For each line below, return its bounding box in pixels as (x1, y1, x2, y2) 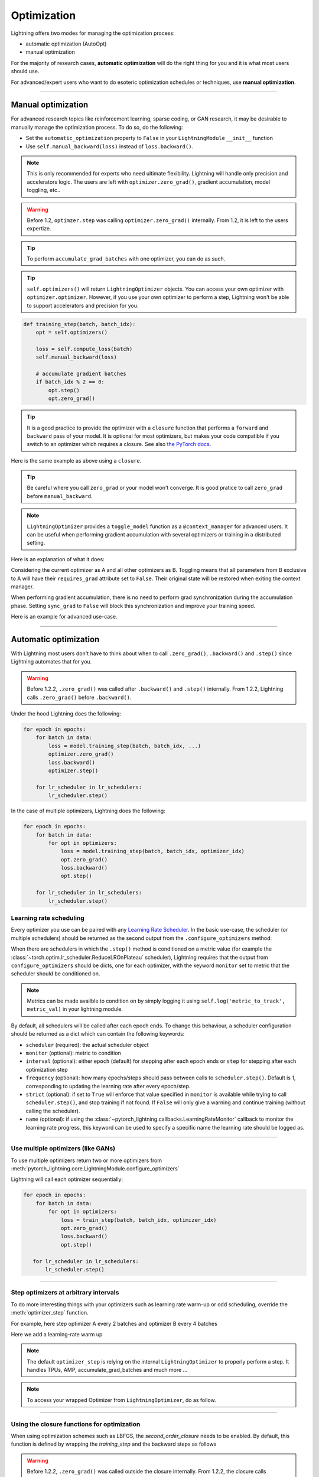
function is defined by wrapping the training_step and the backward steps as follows (11, 1440, 217, 1447)
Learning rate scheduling (11, 913, 85, 922)
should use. (11, 68, 40, 75)
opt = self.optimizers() (35, 329, 108, 336)
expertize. (27, 225, 51, 232)
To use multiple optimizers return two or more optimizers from (11, 1157, 162, 1164)
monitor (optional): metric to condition (25, 1049, 121, 1057)
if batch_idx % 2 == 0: (35, 379, 105, 385)
